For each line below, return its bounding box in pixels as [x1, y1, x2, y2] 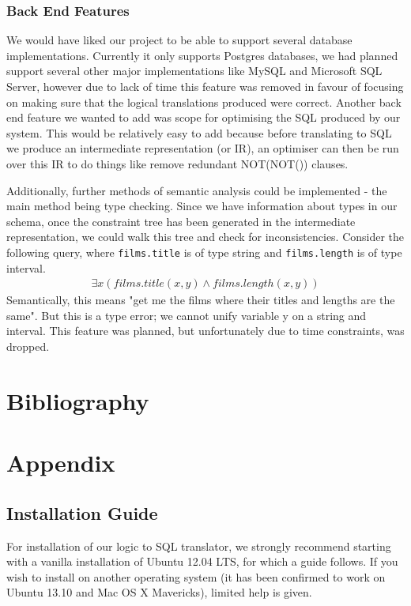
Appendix [6, 446, 115, 479]
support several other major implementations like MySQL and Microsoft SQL [6, 62, 383, 79]
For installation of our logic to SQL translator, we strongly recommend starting [6, 537, 391, 554]
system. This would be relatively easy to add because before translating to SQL [6, 124, 392, 141]
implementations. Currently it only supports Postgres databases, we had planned [6, 47, 398, 63]
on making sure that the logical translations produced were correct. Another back [6, 93, 402, 110]
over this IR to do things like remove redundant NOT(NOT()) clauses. [6, 155, 349, 171]
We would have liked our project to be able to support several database [6, 32, 353, 48]
